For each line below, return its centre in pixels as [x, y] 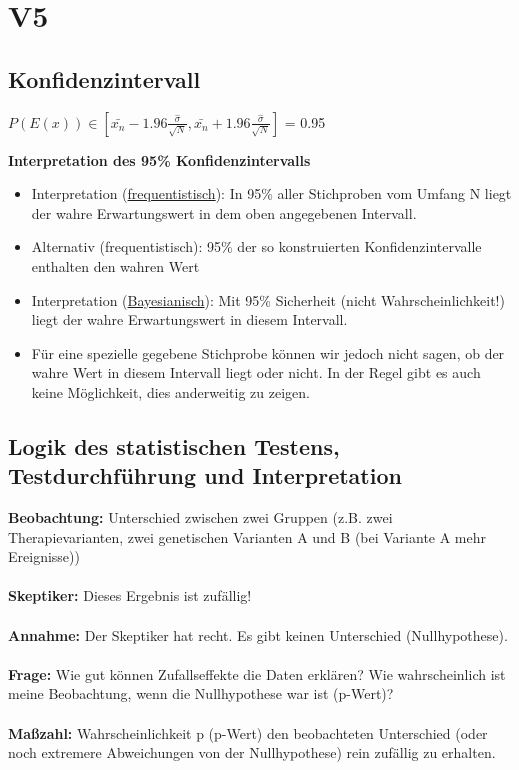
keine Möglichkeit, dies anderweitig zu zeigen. [170, 391]
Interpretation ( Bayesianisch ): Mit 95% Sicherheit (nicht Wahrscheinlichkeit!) [268, 299]
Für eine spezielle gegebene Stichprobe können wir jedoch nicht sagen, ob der [268, 352]
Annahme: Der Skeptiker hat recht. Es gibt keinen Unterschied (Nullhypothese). [258, 634]
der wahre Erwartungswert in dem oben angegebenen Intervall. [224, 212]
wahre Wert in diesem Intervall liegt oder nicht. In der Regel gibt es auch [256, 372]
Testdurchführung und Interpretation [205, 475]
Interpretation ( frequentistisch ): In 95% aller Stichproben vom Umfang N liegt [271, 193]
